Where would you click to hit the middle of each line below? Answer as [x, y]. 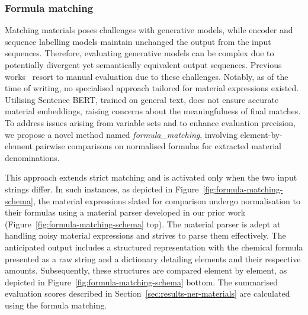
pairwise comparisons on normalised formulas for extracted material [158, 146]
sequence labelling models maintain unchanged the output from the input [138, 41]
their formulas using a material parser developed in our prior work [125, 212]
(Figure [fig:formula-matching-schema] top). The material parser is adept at [143, 224]
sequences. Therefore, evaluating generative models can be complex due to [139, 53]
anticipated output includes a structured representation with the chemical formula [154, 247]
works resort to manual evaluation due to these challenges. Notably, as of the [147, 76]
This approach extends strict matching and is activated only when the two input [151, 177]
